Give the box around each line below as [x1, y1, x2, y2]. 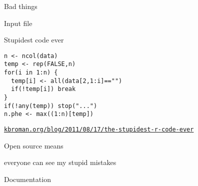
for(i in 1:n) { [4, 69, 58, 76]
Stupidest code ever [4, 34, 64, 45]
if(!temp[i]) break [11, 85, 76, 93]
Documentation [4, 173, 51, 184]
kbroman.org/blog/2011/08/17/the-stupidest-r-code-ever [4, 126, 194, 133]
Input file [4, 17, 32, 28]
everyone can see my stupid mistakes [4, 157, 116, 167]
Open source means [4, 140, 63, 150]
